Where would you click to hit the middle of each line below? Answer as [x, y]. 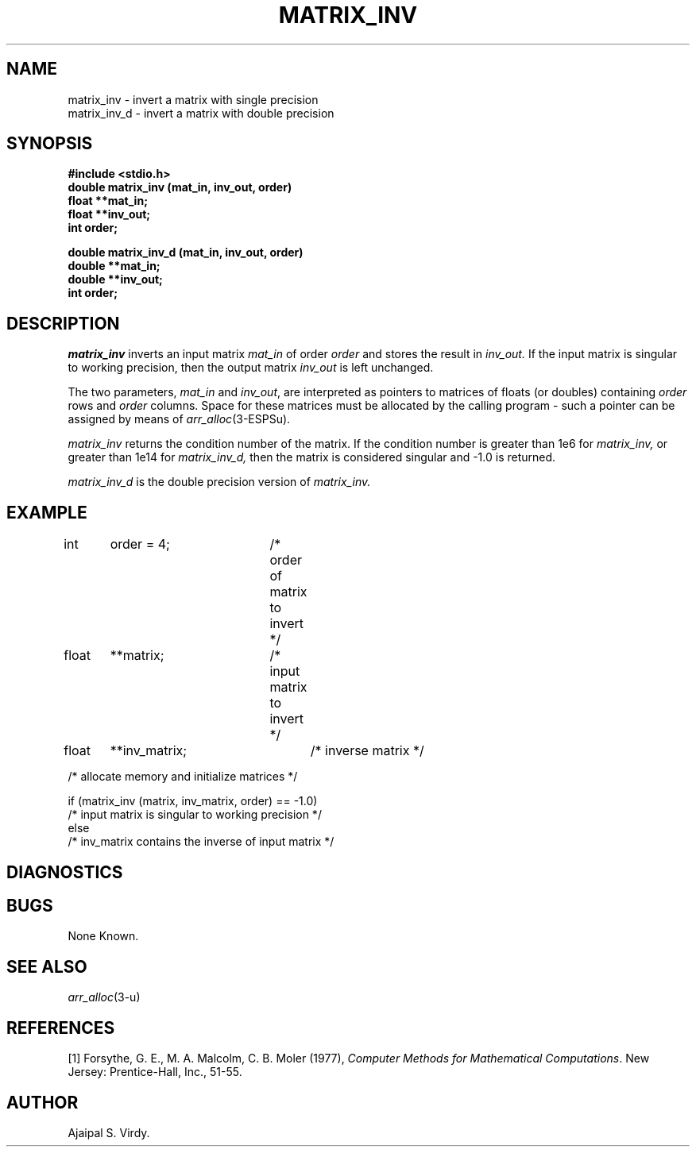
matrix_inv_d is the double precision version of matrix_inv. [219, 482]
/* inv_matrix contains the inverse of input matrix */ [201, 842]
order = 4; [140, 544]
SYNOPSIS [50, 144]
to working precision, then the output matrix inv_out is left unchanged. [251, 368]
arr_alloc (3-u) [104, 997]
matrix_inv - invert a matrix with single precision [193, 99]
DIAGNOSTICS [65, 872]
